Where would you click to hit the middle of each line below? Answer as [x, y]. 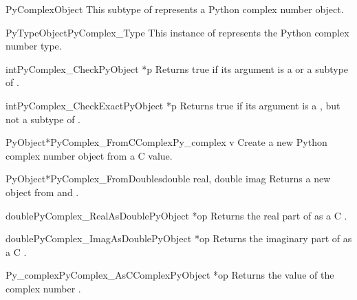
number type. [34, 46]
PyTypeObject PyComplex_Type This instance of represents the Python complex [177, 32]
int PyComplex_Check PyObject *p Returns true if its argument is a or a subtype [177, 68]
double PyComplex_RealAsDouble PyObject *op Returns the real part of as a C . [176, 215]
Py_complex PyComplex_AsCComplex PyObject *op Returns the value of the [170, 275]
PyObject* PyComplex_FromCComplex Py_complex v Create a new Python [166, 142]
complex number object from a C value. [89, 155]
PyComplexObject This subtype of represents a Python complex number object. [175, 9]
